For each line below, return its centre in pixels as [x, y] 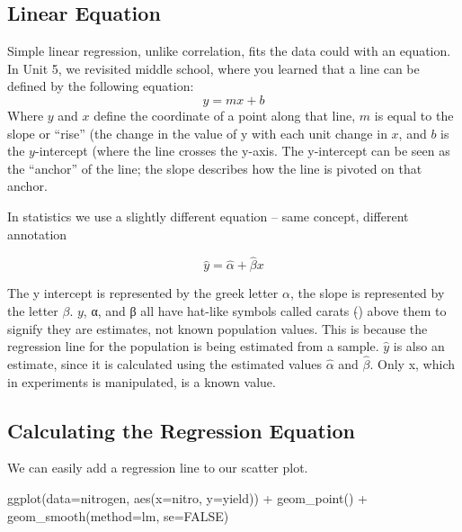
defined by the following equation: [101, 86]
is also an [419, 346]
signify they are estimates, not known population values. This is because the [218, 328]
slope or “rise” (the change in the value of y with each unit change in [197, 133]
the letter [33, 310]
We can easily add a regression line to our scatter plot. [158, 468]
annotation [37, 234]
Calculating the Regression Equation [181, 430]
